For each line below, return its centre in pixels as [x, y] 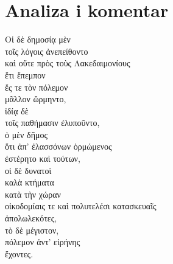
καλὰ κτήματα [30, 182]
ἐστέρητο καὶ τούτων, [43, 158]
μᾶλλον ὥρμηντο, [36, 99]
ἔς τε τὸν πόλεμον [37, 87]
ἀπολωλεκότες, [31, 218]
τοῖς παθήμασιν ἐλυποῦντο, [52, 123]
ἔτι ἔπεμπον [25, 75]
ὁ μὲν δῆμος [26, 134]
